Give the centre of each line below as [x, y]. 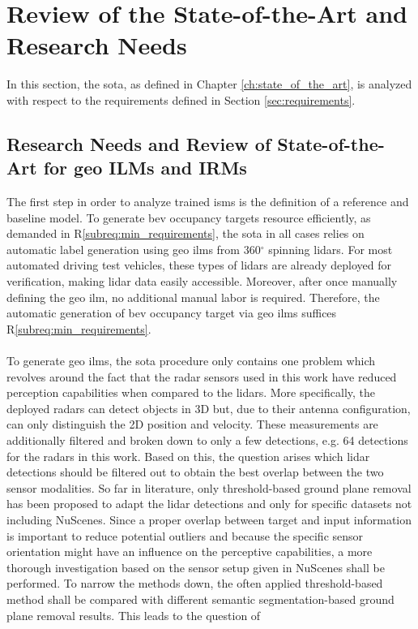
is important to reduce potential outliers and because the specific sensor [185, 535]
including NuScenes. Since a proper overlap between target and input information [209, 519]
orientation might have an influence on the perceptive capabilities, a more [190, 551]
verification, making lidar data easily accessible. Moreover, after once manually [202, 281]
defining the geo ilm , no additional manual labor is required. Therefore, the [193, 297]
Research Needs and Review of [139, 143]
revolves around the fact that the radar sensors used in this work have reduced [202, 376]
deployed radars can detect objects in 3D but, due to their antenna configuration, [209, 408]
